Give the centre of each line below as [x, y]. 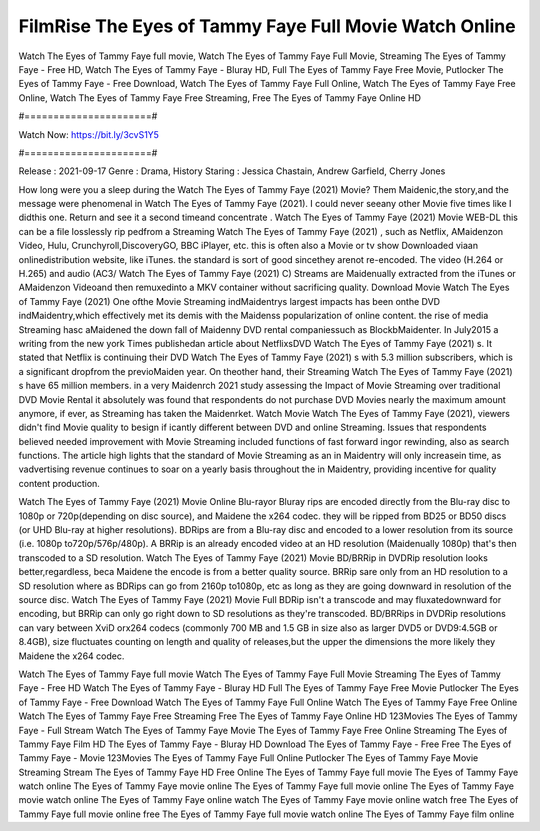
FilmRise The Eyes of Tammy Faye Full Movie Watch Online [267, 26]
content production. [59, 483]
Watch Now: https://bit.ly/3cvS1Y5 [89, 134]
